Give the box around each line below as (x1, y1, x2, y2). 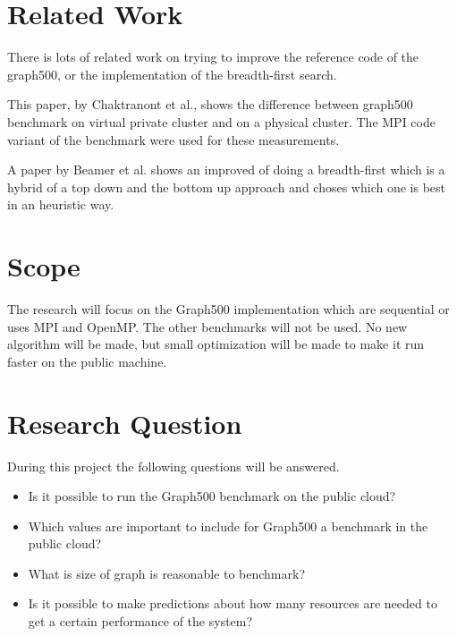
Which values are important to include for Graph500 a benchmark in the (28, 516, 428, 535)
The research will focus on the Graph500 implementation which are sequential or (7, 300, 450, 318)
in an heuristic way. (7, 195, 114, 214)
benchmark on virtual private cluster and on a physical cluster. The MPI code (7, 112, 436, 131)
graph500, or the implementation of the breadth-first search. (7, 64, 337, 83)
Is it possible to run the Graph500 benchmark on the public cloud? (28, 487, 396, 505)
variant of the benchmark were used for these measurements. (7, 130, 340, 148)
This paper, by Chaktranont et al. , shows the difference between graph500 (7, 95, 413, 114)
